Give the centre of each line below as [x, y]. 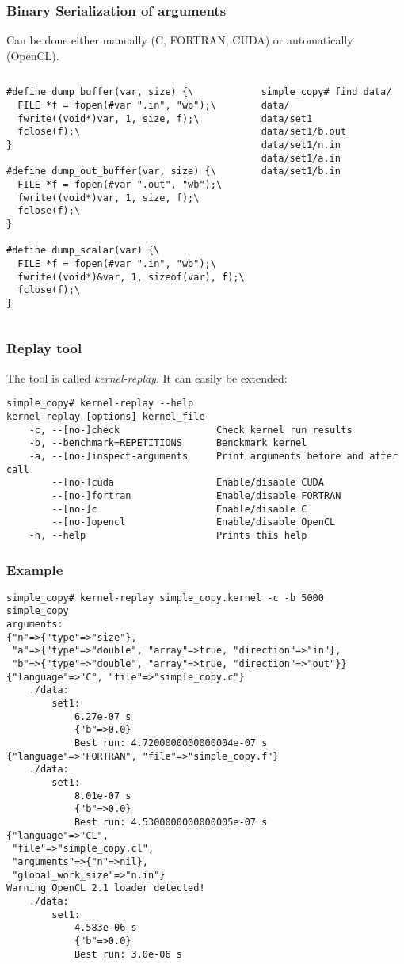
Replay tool [44, 348]
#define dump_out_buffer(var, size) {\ [111, 171]
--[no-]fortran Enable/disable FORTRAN [196, 495]
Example [35, 569]
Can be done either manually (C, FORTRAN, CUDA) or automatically [180, 40]
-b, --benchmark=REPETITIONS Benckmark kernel [168, 443]
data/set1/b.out [304, 132]
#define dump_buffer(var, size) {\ [100, 92]
